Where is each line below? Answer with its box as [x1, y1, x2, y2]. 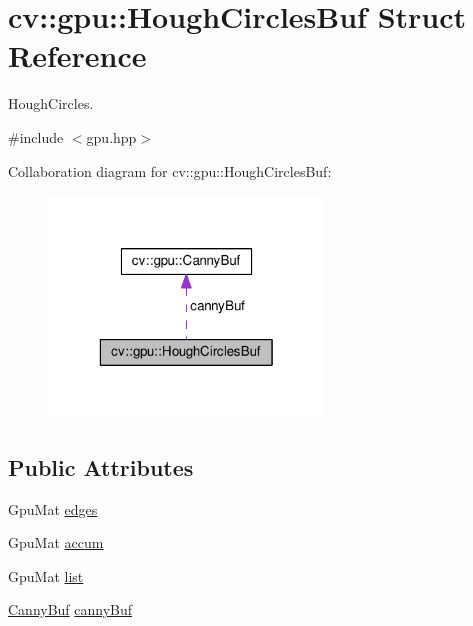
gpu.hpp [86, 126, 137, 147]
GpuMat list [8, 565, 84, 586]
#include [8, 126, 64, 147]
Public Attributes [8, 451, 194, 482]
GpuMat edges [8, 498, 98, 519]
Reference [8, 35, 147, 76]
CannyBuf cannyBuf [8, 599, 133, 620]
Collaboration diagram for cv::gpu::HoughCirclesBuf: [8, 160, 332, 181]
